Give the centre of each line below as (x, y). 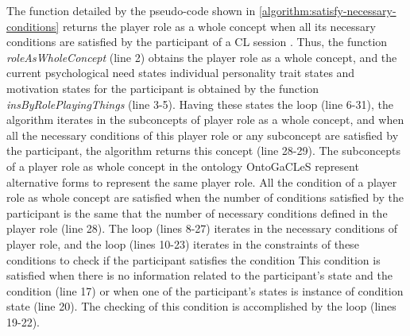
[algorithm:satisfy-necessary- (327, 10)
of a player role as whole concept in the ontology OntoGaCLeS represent (183, 166)
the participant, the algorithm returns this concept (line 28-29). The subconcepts (203, 151)
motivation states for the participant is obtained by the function (163, 88)
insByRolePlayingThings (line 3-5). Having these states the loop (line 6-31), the (200, 104)
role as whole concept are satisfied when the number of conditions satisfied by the (205, 197)
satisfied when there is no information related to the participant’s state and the (199, 275)
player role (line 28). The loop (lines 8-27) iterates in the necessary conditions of (202, 228)
